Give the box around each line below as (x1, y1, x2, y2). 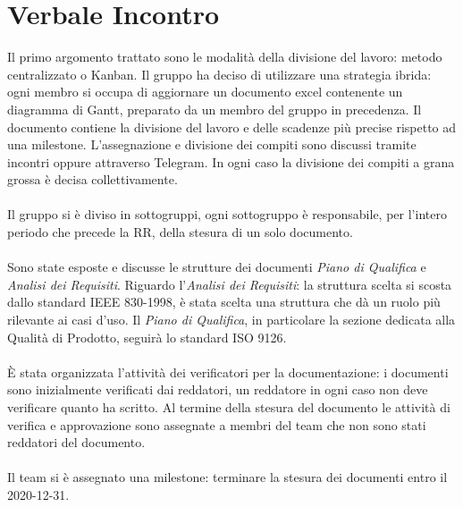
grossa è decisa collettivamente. (7, 170, 178, 189)
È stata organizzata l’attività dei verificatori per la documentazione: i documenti (7, 362, 449, 381)
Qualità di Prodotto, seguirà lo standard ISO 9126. (7, 327, 287, 346)
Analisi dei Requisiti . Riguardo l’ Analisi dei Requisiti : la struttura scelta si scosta (7, 275, 452, 293)
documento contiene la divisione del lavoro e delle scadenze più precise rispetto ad (7, 117, 457, 136)
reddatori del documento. (7, 433, 146, 452)
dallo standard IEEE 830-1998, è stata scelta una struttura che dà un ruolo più (7, 292, 441, 311)
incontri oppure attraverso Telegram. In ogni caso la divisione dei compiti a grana (7, 152, 455, 171)
